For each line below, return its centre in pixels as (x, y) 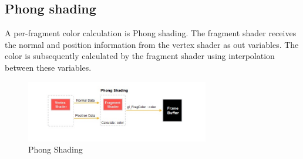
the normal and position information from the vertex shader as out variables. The (152, 44)
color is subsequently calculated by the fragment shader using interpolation (140, 56)
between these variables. (48, 67)
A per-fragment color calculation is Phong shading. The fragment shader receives (151, 33)
